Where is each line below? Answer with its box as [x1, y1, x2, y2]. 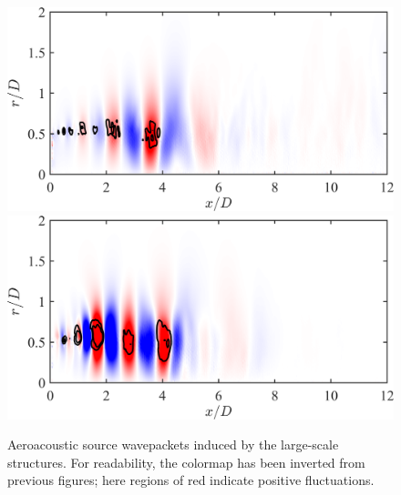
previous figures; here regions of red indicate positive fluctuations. [7, 470, 375, 490]
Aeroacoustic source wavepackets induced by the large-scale [7, 435, 339, 454]
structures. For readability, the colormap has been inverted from [7, 452, 365, 471]
